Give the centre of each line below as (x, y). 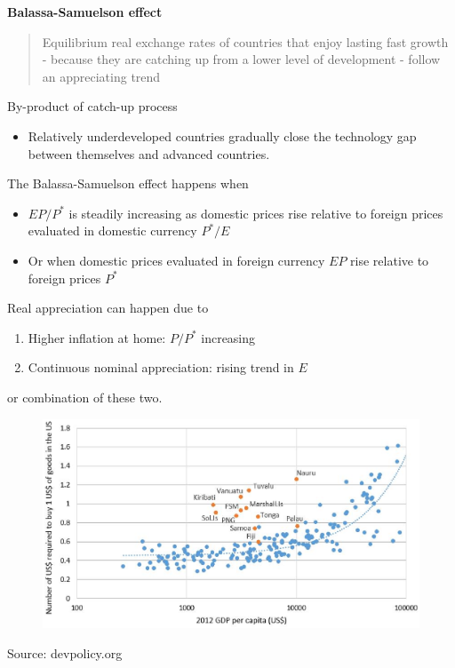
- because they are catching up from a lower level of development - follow (241, 59)
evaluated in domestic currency (112, 231)
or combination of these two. (85, 397)
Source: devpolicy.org (65, 652)
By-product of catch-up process (92, 106)
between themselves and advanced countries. (149, 153)
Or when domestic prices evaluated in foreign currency (176, 260)
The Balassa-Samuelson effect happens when (128, 183)
